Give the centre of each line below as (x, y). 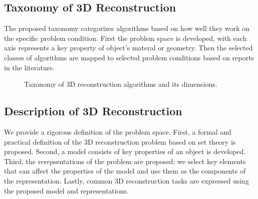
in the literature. (30, 67)
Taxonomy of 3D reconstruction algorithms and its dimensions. (121, 84)
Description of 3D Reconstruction (93, 111)
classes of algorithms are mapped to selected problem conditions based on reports (129, 57)
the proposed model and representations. (66, 190)
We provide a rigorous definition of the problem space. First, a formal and (118, 131)
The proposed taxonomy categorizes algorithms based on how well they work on (127, 28)
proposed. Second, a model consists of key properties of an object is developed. (125, 151)
